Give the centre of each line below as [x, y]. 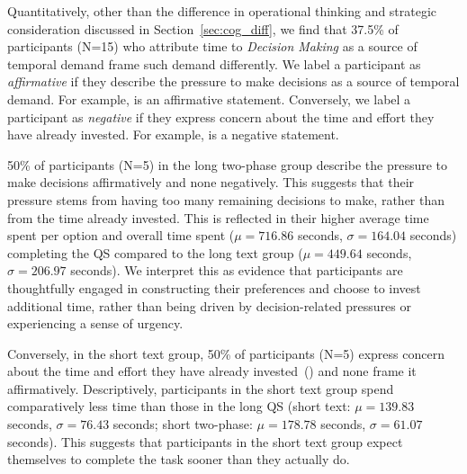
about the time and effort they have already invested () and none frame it [212, 371]
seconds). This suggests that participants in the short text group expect [205, 441]
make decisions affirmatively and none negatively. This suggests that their [211, 182]
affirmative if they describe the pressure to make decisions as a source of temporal [233, 81]
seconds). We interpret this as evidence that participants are [237, 270]
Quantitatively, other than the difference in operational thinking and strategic [222, 11]
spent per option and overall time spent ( [121, 235]
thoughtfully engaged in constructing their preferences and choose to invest [214, 287]
